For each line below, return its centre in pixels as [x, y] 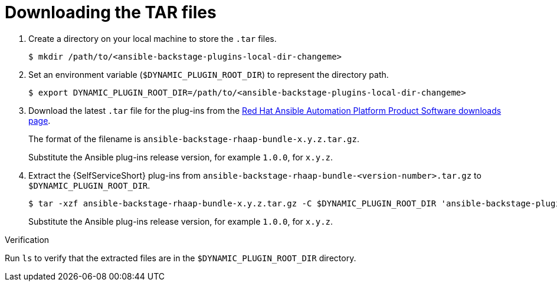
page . [40, 120]
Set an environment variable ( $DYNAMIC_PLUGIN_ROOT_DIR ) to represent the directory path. [209, 74]
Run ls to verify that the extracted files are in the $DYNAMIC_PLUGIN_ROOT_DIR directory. [181, 258]
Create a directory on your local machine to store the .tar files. [153, 38]
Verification [27, 239]
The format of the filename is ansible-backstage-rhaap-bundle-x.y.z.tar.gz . [194, 139]
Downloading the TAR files [111, 12]
